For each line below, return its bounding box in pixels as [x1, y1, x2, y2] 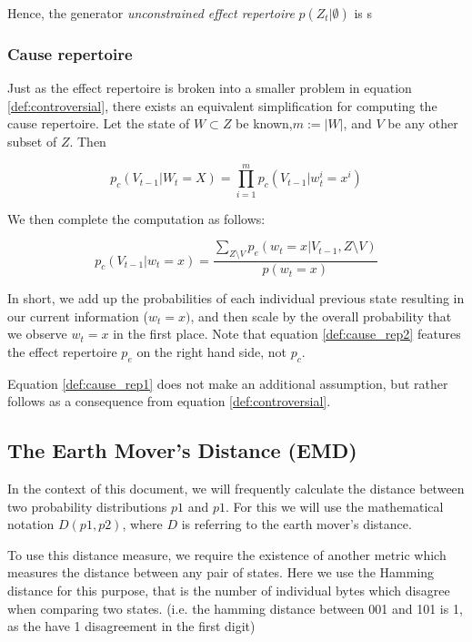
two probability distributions [7, 496, 167, 515]
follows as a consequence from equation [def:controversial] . [7, 392, 331, 411]
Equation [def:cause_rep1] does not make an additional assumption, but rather [7, 373, 448, 392]
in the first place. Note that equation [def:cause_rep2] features [113, 324, 461, 343]
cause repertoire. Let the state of [7, 114, 190, 133]
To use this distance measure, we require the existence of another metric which [7, 545, 447, 564]
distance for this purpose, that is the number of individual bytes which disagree [7, 581, 450, 600]
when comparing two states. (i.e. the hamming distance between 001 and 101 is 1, [7, 598, 463, 617]
